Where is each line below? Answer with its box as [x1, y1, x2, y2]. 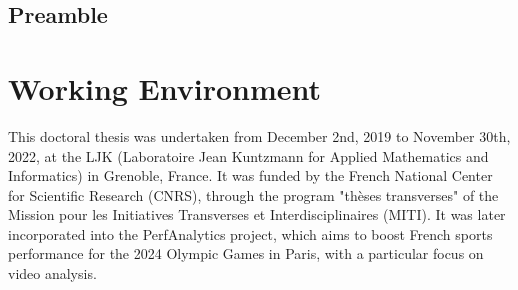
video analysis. [8, 263, 97, 284]
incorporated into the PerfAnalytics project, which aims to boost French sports [8, 223, 493, 244]
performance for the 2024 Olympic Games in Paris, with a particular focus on [8, 243, 484, 264]
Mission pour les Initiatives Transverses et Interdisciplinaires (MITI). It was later [8, 204, 506, 225]
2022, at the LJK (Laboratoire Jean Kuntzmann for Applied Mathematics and [8, 145, 489, 166]
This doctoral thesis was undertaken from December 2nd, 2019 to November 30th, [8, 125, 511, 146]
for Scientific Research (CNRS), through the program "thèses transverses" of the [8, 184, 499, 205]
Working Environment [8, 67, 322, 108]
